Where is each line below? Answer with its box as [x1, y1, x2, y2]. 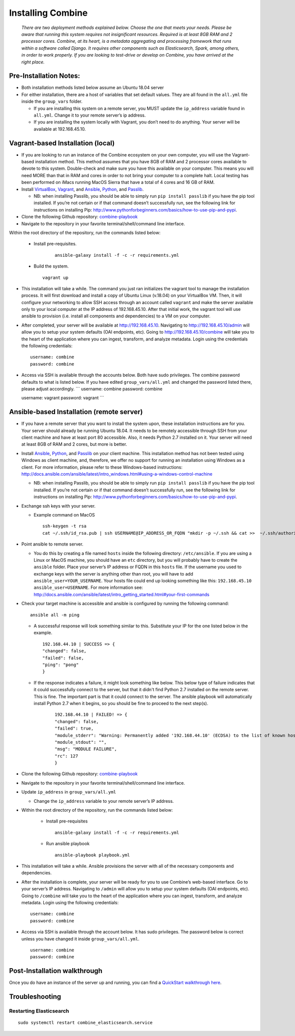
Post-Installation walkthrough [9, 967, 103, 975]
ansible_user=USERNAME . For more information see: [33, 584, 143, 590]
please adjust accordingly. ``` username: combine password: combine [21, 386, 163, 392]
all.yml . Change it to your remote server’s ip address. [33, 112, 146, 118]
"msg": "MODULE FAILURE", [55, 746, 118, 752]
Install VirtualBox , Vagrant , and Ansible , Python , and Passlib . [21, 186, 144, 192]
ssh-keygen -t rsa [42, 523, 87, 529]
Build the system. [33, 263, 69, 269]
